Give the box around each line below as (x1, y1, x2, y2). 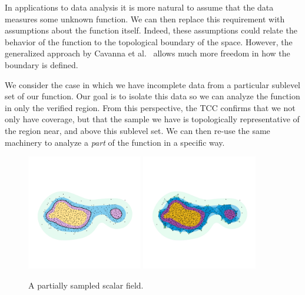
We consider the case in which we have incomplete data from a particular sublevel (5, 78, 301, 90)
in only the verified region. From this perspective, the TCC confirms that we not (5, 101, 296, 113)
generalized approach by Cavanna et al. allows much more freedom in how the (5, 47, 290, 59)
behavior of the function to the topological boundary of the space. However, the (5, 35, 293, 48)
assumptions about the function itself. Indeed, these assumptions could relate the (5, 24, 297, 36)
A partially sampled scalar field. (28, 279, 144, 291)
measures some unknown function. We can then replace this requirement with (5, 12, 285, 25)
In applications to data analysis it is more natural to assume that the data (5, 1, 274, 13)
